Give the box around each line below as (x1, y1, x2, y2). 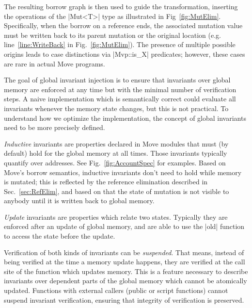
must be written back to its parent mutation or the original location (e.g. (4, 30, 221, 40)
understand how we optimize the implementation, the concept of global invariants (4, 113, 246, 123)
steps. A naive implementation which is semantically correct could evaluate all (4, 94, 236, 104)
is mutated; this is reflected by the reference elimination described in (4, 177, 208, 187)
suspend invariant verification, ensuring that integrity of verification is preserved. (4, 294, 244, 305)
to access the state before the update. (4, 231, 115, 241)
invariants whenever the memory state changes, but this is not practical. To (4, 103, 229, 113)
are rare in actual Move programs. (4, 58, 105, 68)
